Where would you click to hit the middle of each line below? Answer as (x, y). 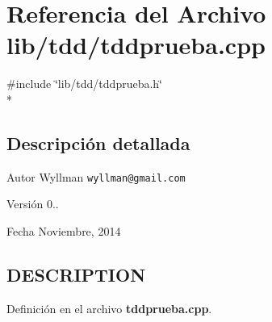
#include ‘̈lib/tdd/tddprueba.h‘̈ (85, 84)
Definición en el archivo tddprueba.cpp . (109, 308)
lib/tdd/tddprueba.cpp (136, 45)
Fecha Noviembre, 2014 (64, 230)
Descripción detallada (98, 142)
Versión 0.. (33, 204)
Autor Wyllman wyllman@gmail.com (96, 176)
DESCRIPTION (76, 274)
